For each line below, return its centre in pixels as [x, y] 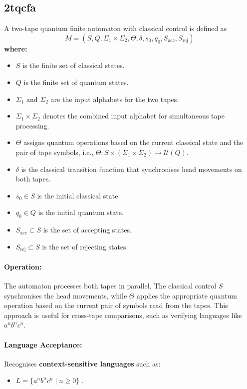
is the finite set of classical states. [74, 65]
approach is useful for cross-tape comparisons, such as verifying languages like [123, 315]
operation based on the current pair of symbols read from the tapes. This [116, 305]
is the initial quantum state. [81, 212]
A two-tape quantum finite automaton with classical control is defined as [116, 28]
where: [16, 48]
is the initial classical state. [79, 195]
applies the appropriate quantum [187, 295]
